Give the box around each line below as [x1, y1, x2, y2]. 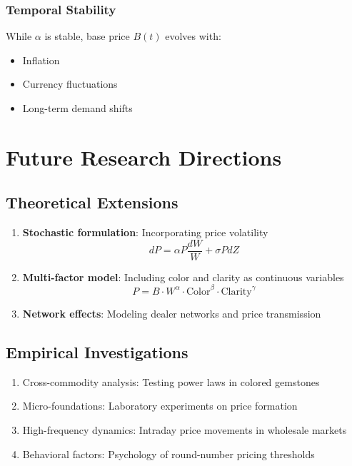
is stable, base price [44, 29, 130, 44]
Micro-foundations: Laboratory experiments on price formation [22, 398, 298, 413]
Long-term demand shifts [22, 101, 133, 115]
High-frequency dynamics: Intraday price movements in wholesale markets [22, 422, 347, 437]
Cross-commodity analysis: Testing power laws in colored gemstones [22, 374, 320, 389]
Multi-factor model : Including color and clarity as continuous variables [22, 269, 344, 284]
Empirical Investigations [6, 340, 188, 363]
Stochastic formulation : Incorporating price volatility [22, 225, 268, 240]
